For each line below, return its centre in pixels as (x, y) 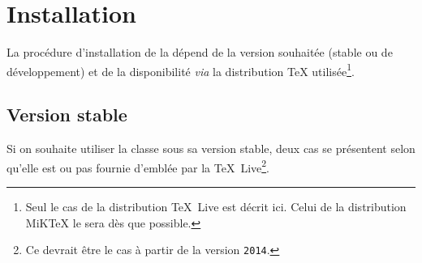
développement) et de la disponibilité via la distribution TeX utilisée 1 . (181, 70)
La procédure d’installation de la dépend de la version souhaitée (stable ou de (200, 52)
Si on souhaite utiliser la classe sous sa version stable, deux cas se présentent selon (211, 148)
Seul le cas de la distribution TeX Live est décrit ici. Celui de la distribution (216, 207)
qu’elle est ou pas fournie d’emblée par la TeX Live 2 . (138, 166)
